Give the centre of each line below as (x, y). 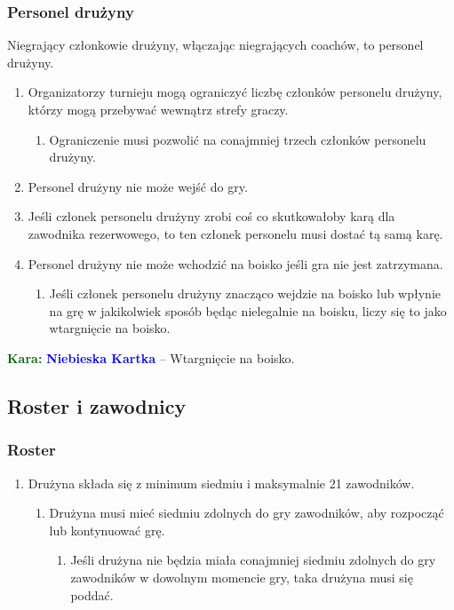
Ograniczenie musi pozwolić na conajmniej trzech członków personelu (238, 139)
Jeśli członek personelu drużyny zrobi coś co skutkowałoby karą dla (211, 216)
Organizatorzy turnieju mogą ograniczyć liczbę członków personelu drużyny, (235, 92)
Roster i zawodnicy (97, 405)
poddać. (92, 594)
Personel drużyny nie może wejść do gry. (138, 186)
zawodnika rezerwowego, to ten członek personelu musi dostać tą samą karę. (235, 233)
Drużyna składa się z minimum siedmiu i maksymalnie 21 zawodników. (221, 483)
